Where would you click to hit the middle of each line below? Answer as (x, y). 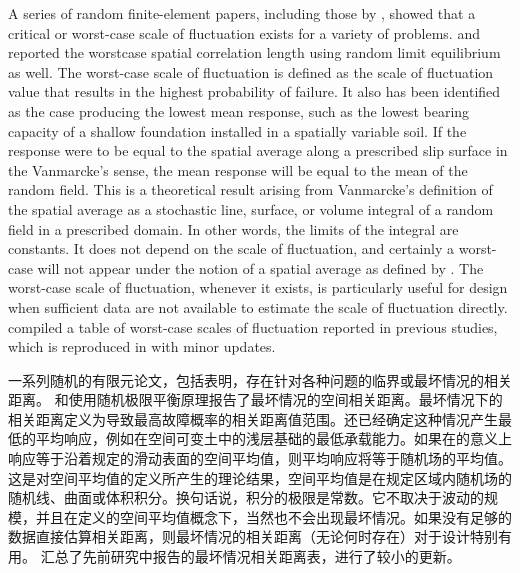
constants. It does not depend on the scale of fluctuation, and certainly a (231, 248)
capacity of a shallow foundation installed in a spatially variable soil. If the (237, 130)
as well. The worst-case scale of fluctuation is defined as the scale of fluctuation (251, 71)
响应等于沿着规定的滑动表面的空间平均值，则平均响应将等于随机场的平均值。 (260, 458)
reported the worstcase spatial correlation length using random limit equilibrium (254, 52)
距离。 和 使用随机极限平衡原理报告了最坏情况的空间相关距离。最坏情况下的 (255, 399)
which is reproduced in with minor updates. (142, 346)
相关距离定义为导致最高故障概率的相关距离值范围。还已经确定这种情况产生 (253, 418)
